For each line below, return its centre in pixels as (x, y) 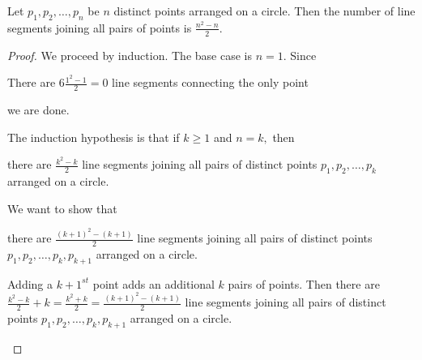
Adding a (30, 283)
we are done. (38, 110)
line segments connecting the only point (210, 82)
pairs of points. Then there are (304, 283)
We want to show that (62, 208)
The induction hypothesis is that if (94, 137)
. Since (300, 55)
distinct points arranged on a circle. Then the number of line (264, 11)
